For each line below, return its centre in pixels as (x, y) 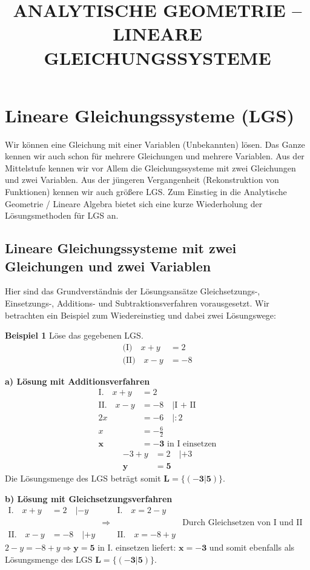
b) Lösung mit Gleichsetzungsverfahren (89, 498)
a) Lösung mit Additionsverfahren (77, 381)
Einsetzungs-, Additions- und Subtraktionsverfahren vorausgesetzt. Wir (137, 303)
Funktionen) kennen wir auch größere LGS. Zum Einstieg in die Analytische (146, 192)
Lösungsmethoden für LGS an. (62, 215)
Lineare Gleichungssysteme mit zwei (121, 248)
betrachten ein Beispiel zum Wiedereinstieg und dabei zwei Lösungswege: (140, 315)
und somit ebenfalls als (252, 547)
